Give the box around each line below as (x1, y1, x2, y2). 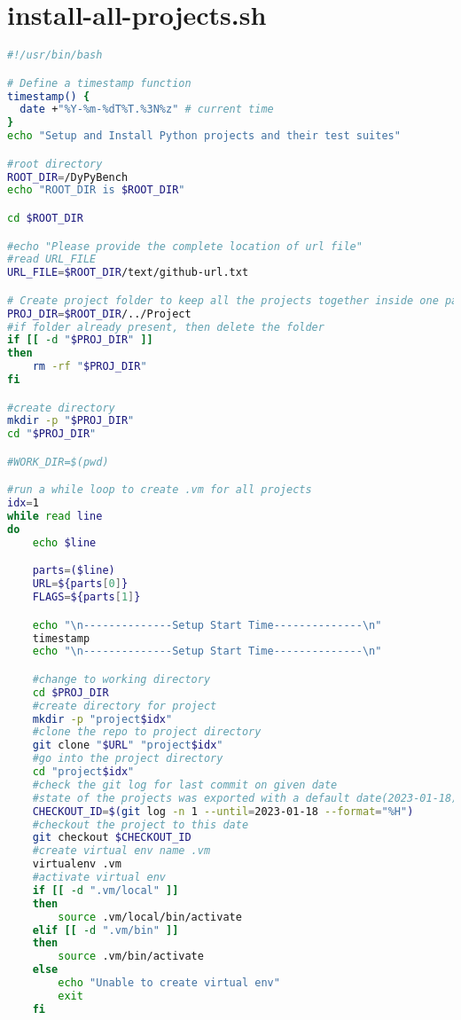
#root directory (7, 157, 103, 170)
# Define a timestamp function (7, 76, 191, 90)
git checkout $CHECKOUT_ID (32, 831, 191, 844)
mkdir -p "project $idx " (32, 712, 173, 726)
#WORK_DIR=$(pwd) (7, 455, 109, 468)
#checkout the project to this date (32, 818, 249, 831)
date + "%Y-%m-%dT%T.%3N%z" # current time (20, 103, 274, 116)
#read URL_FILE (7, 253, 97, 266)
